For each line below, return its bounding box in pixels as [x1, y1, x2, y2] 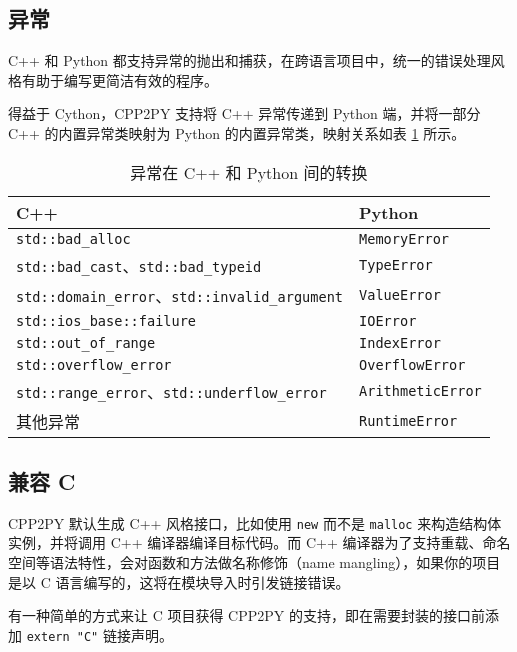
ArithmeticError [359, 382, 482, 399]
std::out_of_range [16, 334, 156, 351]
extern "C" [26, 629, 99, 644]
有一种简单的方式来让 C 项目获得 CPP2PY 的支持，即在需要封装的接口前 [8, 605, 485, 626]
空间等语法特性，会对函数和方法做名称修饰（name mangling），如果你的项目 [8, 552, 501, 573]
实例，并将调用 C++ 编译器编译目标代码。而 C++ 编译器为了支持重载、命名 [8, 532, 511, 553]
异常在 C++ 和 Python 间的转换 [130, 160, 368, 184]
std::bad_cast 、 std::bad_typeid [16, 253, 262, 277]
